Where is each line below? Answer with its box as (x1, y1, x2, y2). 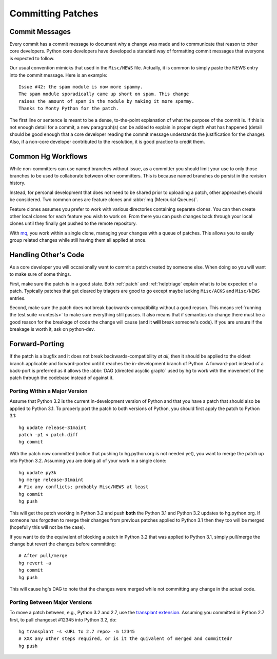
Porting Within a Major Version (9, 387, 88, 395)
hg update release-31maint (18, 424, 87, 431)
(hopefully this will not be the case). (9, 524, 86, 530)
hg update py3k (18, 470, 57, 475)
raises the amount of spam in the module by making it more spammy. (18, 98, 194, 104)
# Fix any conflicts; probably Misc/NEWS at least (18, 484, 149, 490)
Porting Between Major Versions (9, 598, 92, 605)
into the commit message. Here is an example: (9, 72, 108, 78)
